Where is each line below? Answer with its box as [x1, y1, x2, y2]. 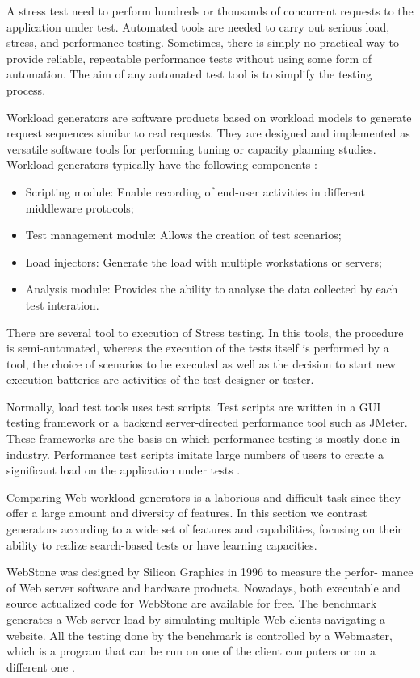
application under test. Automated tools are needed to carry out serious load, [6, 18, 390, 35]
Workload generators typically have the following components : [6, 156, 317, 173]
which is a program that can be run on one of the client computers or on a [6, 642, 376, 659]
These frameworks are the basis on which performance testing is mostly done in [6, 430, 401, 447]
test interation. [25, 296, 99, 313]
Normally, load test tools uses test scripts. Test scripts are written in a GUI [6, 398, 381, 415]
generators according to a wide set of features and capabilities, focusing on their [6, 520, 402, 537]
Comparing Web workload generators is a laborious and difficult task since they [6, 488, 401, 505]
